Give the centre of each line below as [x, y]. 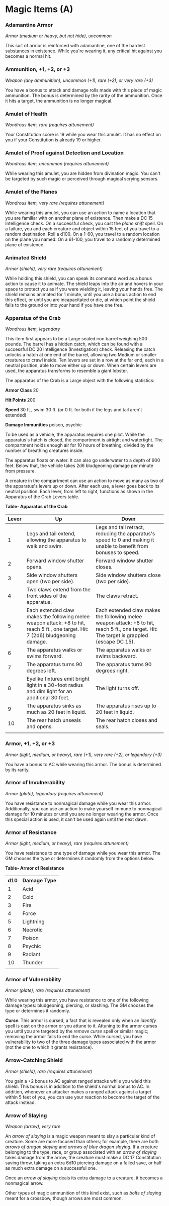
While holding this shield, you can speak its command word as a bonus [79, 278]
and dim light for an [49, 691]
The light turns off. [117, 688]
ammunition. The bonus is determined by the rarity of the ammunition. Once [84, 95]
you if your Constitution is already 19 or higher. [54, 140]
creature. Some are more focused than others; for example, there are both [82, 1142]
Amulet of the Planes [31, 192]
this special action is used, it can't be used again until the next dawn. [77, 819]
